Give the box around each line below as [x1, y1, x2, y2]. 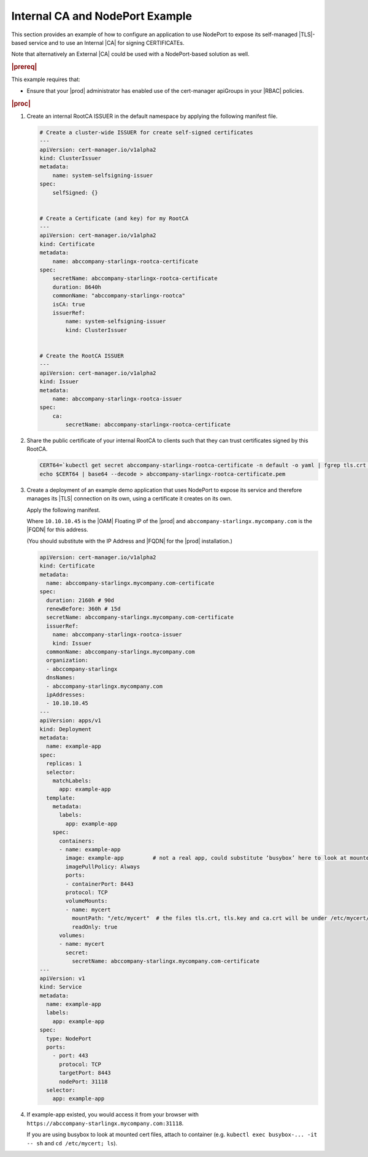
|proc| [11, 99, 31, 107]
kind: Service [39, 983, 82, 991]
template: [46, 794, 76, 801]
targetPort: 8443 [59, 1069, 112, 1077]
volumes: [59, 932, 85, 939]
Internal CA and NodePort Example [11, 9, 193, 23]
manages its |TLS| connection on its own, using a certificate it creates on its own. [26, 495, 232, 502]
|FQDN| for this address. [26, 526, 88, 534]
